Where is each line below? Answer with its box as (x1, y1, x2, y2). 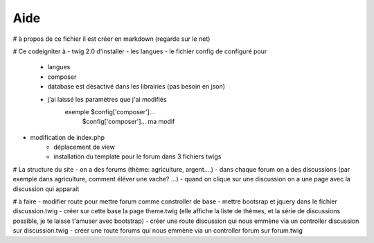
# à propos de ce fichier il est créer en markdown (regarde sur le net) (12, 35, 211, 43)
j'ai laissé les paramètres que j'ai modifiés (47, 95, 167, 103)
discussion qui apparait (12, 184, 80, 193)
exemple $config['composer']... (64, 107, 155, 116)
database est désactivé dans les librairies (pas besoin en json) (47, 82, 225, 91)
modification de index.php (30, 133, 105, 141)
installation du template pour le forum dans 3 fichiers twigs (53, 152, 222, 161)
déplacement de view (53, 143, 116, 152)
